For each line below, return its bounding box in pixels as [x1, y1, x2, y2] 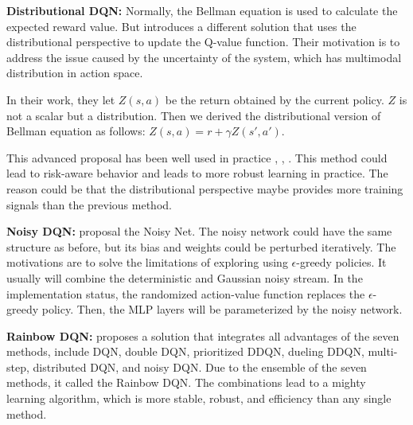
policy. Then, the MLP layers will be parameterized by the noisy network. [41, 301, 403, 318]
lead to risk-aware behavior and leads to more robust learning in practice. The [6, 165, 388, 181]
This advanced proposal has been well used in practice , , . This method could [6, 149, 388, 166]
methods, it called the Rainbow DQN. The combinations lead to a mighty [6, 374, 366, 391]
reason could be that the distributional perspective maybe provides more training [6, 180, 403, 197]
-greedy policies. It [296, 254, 387, 271]
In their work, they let [6, 91, 115, 107]
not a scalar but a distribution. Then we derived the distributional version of [6, 107, 381, 123]
